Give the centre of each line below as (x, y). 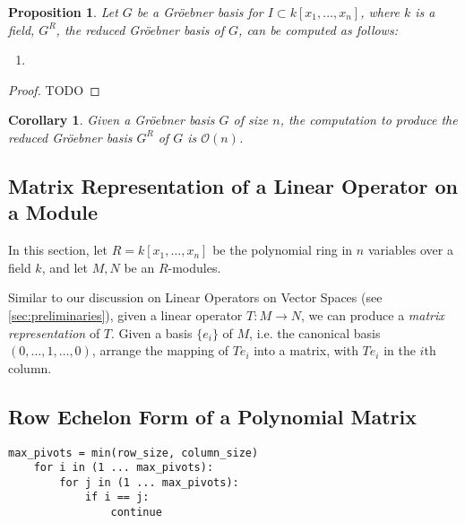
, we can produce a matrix (373, 314)
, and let (65, 267)
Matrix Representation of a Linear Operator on (233, 185)
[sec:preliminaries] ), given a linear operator (125, 314)
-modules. (194, 267)
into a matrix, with (306, 350)
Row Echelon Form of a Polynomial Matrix (212, 416)
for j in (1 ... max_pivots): (149, 482)
